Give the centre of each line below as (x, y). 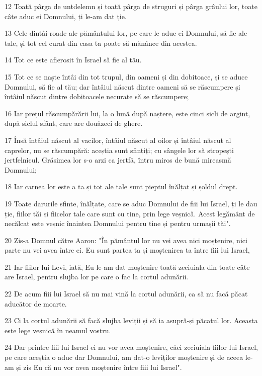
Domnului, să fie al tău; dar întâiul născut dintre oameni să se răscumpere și (122, 86)
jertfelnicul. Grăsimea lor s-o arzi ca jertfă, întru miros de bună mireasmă (118, 160)
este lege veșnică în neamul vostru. (58, 330)
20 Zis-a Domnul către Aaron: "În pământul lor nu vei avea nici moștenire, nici (126, 240)
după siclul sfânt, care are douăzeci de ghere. (74, 123)
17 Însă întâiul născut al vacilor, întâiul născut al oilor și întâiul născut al (118, 140)
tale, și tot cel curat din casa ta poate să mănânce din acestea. (101, 43)
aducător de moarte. (36, 303)
